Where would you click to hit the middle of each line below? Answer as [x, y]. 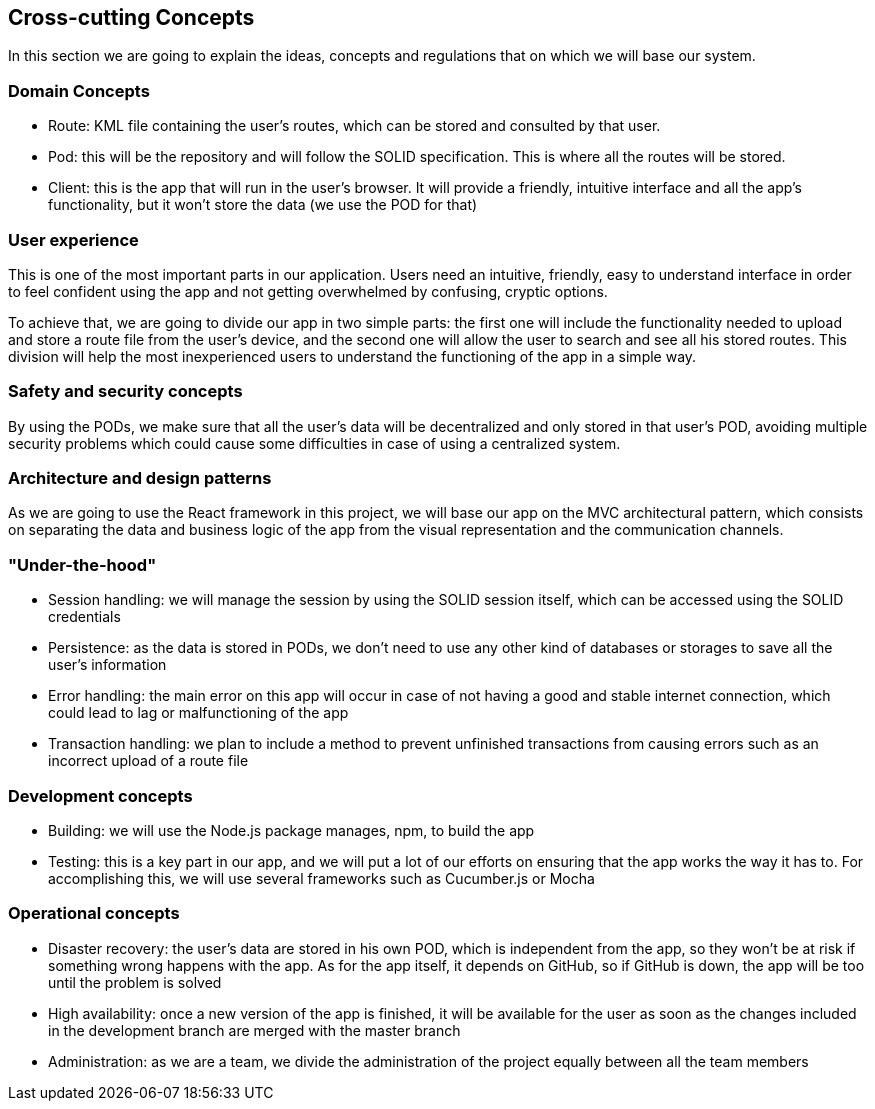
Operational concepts [94, 913]
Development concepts [100, 795]
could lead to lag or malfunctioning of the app [198, 713]
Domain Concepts [79, 90]
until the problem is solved [135, 982]
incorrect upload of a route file [148, 761]
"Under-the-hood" [82, 564]
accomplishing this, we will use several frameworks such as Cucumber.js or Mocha [321, 878]
